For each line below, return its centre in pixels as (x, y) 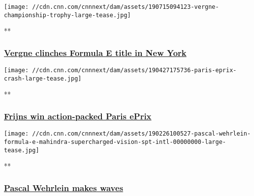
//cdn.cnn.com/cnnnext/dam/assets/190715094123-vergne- (126, 7)
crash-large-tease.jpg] (43, 78)
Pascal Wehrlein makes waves (64, 187)
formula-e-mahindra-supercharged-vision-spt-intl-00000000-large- (115, 142)
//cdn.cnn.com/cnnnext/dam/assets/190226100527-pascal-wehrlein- (142, 134)
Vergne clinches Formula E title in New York (95, 52)
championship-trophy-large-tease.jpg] (67, 15)
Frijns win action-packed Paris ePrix (78, 116)
